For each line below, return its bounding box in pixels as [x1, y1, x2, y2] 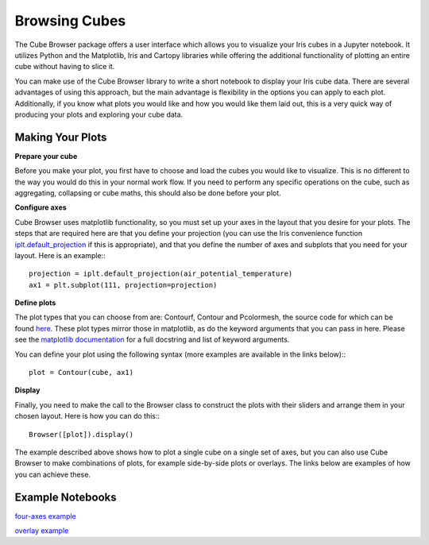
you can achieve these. [14, 470, 91, 479]
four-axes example [14, 511, 77, 520]
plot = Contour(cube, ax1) [29, 368, 134, 377]
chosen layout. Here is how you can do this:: [14, 412, 160, 421]
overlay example [14, 526, 69, 535]
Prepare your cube [14, 151, 78, 160]
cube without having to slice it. [14, 62, 115, 72]
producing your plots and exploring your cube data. [14, 110, 184, 119]
